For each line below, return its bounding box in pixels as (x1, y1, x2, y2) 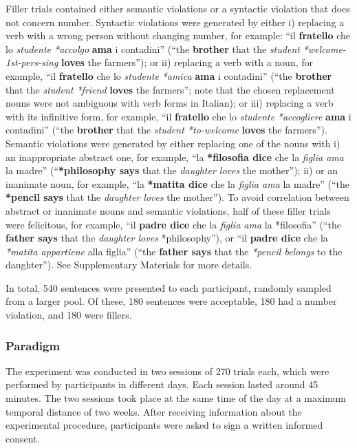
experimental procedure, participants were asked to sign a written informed (6, 418, 323, 432)
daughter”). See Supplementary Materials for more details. (6, 257, 252, 272)
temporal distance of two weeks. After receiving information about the (6, 404, 302, 418)
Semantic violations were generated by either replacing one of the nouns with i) (6, 136, 340, 150)
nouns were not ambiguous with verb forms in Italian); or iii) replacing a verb (6, 96, 334, 110)
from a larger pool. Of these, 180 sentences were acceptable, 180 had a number (6, 294, 337, 308)
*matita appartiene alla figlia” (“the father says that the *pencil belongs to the (6, 244, 343, 258)
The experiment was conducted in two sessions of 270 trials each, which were (6, 363, 329, 378)
